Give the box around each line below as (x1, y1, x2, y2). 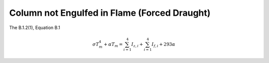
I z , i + (131, 41, 143, 48)
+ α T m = (104, 41, 123, 48)
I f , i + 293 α (151, 41, 175, 48)
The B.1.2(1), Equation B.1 (9, 25, 60, 31)
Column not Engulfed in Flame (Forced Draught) (9, 7, 211, 18)
